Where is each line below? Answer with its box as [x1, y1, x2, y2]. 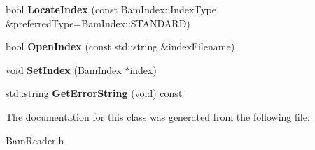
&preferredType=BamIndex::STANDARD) [6, 15, 190, 30]
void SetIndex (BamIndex [6, 62, 122, 77]
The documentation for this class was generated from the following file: [6, 109, 310, 123]
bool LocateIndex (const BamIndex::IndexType [6, 2, 216, 16]
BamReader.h [6, 133, 64, 147]
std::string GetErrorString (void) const [6, 86, 183, 100]
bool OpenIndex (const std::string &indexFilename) [6, 39, 235, 54]
